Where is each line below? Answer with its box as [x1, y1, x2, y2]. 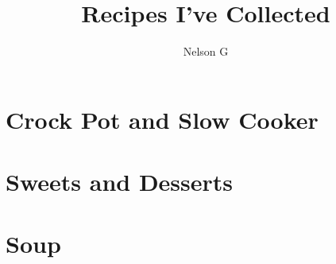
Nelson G [183, 43, 229, 60]
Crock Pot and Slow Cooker [6, 103, 319, 135]
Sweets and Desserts [6, 165, 234, 198]
